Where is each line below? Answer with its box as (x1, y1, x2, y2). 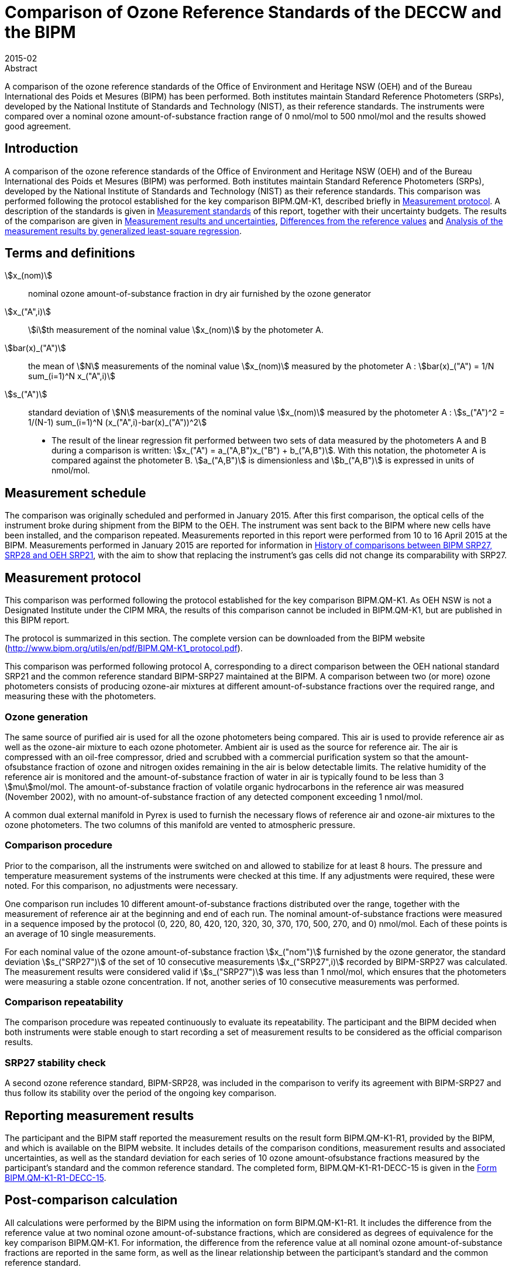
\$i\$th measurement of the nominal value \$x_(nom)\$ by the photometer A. (28, 325, 324, 335)
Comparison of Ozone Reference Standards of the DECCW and (5, 2, 501, 22)
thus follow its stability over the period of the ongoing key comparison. (5, 1088, 277, 1098)
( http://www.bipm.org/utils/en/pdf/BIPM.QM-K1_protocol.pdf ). (5, 643, 243, 654)
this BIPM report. (5, 615, 70, 626)
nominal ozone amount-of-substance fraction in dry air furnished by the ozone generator (28, 288, 371, 299)
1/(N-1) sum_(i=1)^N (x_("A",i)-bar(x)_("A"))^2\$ (28, 417, 207, 428)
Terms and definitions (5, 246, 135, 261)
